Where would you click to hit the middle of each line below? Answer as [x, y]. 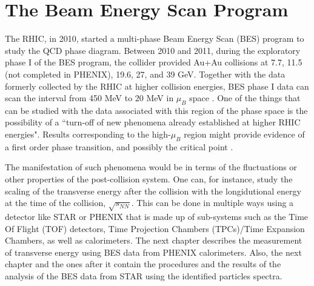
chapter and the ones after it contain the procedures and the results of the [143, 264]
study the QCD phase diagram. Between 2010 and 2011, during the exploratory [153, 50]
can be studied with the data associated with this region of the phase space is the [156, 110]
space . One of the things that [245, 98]
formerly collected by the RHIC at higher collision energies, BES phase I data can [157, 86]
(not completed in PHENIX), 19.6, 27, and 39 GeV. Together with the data [145, 74]
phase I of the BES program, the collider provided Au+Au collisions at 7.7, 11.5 [154, 62]
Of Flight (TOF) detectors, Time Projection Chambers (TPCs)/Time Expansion [155, 228]
